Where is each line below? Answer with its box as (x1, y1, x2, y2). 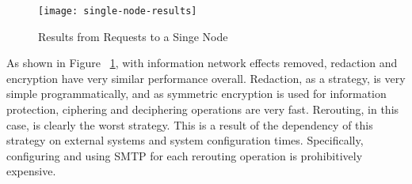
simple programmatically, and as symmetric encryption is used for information (6, 85, 387, 102)
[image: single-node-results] (38, 6, 197, 17)
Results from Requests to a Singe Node (38, 28, 228, 44)
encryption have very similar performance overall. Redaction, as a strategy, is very (6, 69, 406, 86)
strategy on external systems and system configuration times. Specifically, (6, 132, 364, 148)
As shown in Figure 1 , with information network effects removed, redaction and (6, 54, 398, 71)
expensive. (6, 163, 56, 179)
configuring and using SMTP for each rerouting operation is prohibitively (6, 147, 363, 163)
